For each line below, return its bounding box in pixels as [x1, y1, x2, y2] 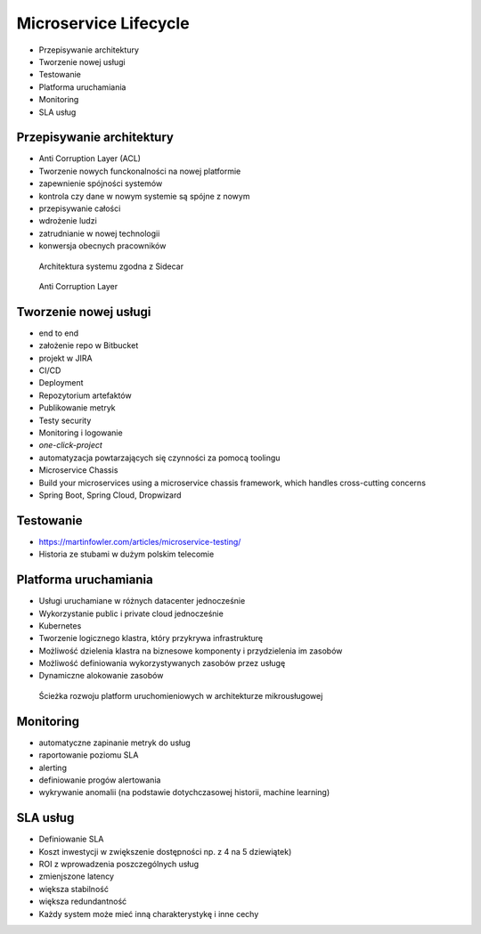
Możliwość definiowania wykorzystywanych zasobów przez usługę [38, 658, 286, 669]
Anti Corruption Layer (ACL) [38, 153, 142, 164]
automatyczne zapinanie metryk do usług [38, 737, 191, 748]
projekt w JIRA [38, 353, 93, 363]
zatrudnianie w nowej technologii [38, 228, 160, 239]
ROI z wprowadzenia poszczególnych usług [38, 859, 200, 869]
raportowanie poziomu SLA [38, 750, 139, 760]
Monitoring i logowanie [38, 427, 124, 438]
